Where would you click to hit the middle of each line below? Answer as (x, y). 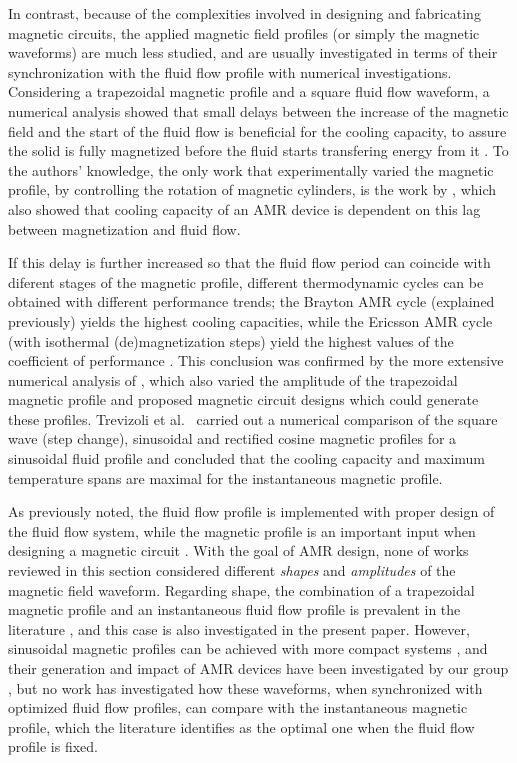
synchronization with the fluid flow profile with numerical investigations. (230, 71)
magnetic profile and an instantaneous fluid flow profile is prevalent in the (234, 609)
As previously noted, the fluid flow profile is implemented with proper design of (251, 511)
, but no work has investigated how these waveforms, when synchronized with (245, 687)
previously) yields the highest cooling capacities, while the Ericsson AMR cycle (250, 320)
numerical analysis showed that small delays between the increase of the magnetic (258, 110)
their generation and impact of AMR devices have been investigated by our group (258, 668)
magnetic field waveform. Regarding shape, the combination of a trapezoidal (241, 589)
